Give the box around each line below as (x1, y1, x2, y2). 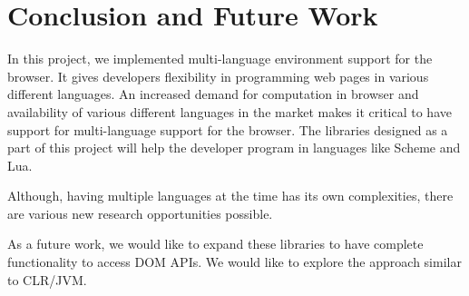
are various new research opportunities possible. (7, 203, 273, 222)
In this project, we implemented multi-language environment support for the (7, 49, 433, 68)
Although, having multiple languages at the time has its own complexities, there (7, 186, 454, 205)
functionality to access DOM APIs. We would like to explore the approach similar (7, 252, 462, 271)
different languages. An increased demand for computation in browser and (7, 84, 419, 104)
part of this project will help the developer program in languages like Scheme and (7, 138, 461, 157)
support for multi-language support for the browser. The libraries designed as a (7, 120, 448, 139)
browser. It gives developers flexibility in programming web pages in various (7, 66, 429, 85)
